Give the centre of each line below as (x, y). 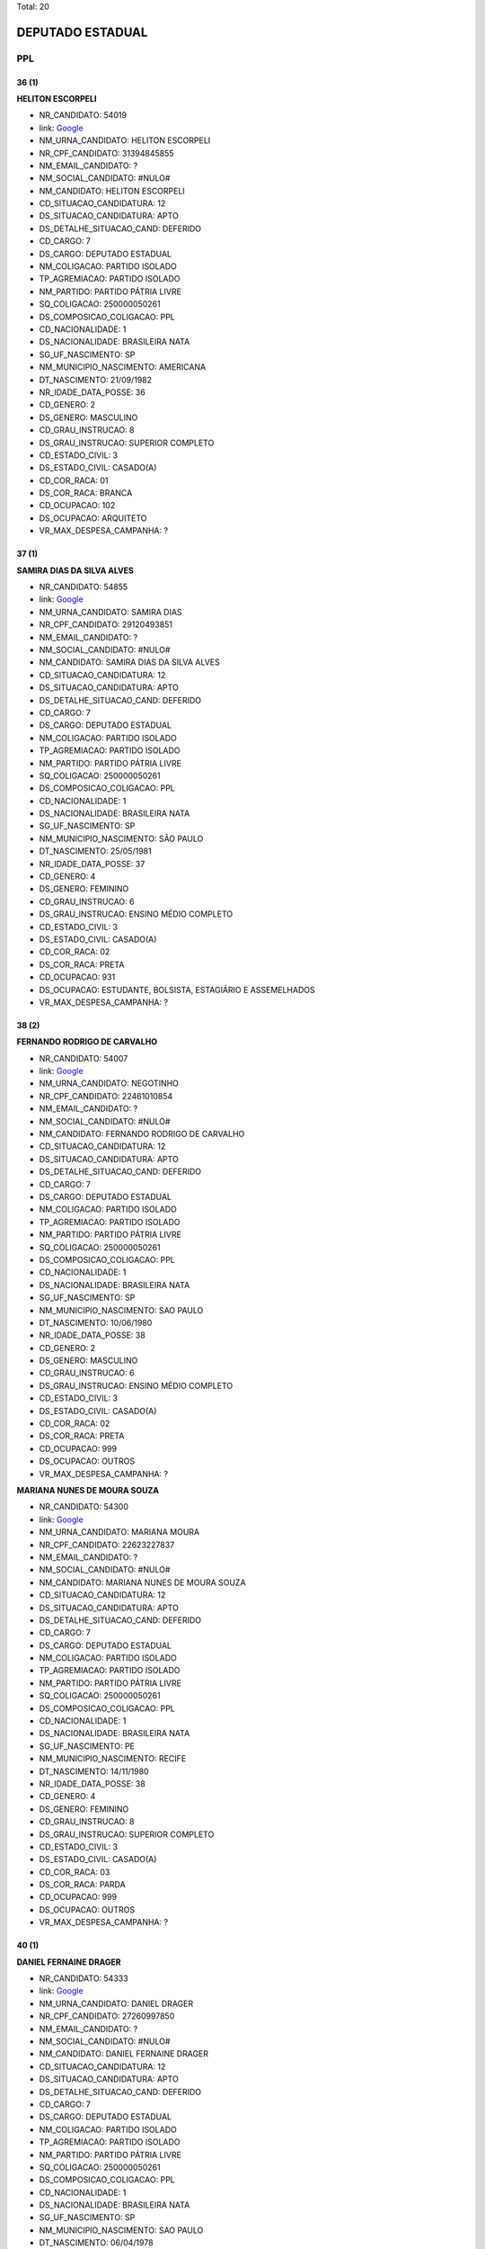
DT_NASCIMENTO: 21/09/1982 (96, 380)
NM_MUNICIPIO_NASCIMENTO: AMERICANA (123, 367)
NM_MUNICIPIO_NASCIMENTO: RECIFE (113, 1759)
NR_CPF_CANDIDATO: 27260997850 (107, 2016)
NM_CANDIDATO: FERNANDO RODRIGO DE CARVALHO (142, 1134)
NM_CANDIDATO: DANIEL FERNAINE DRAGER (124, 2054)
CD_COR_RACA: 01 (74, 480)
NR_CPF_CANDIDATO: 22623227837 (107, 1545)
